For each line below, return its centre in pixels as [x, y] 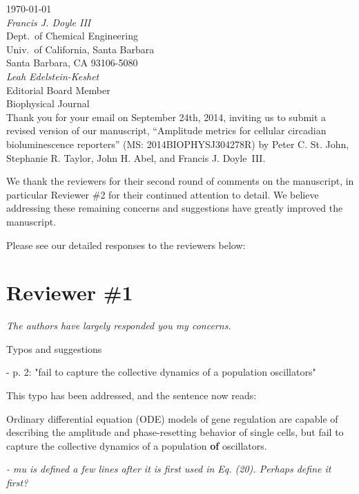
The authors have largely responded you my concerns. [119, 326]
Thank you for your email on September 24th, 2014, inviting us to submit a [166, 117]
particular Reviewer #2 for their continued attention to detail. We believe [163, 194]
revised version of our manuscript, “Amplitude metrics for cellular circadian [166, 130]
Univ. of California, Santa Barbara [80, 49]
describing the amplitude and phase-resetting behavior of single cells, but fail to [175, 432]
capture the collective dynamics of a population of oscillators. [137, 445]
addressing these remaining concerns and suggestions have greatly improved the [175, 208]
